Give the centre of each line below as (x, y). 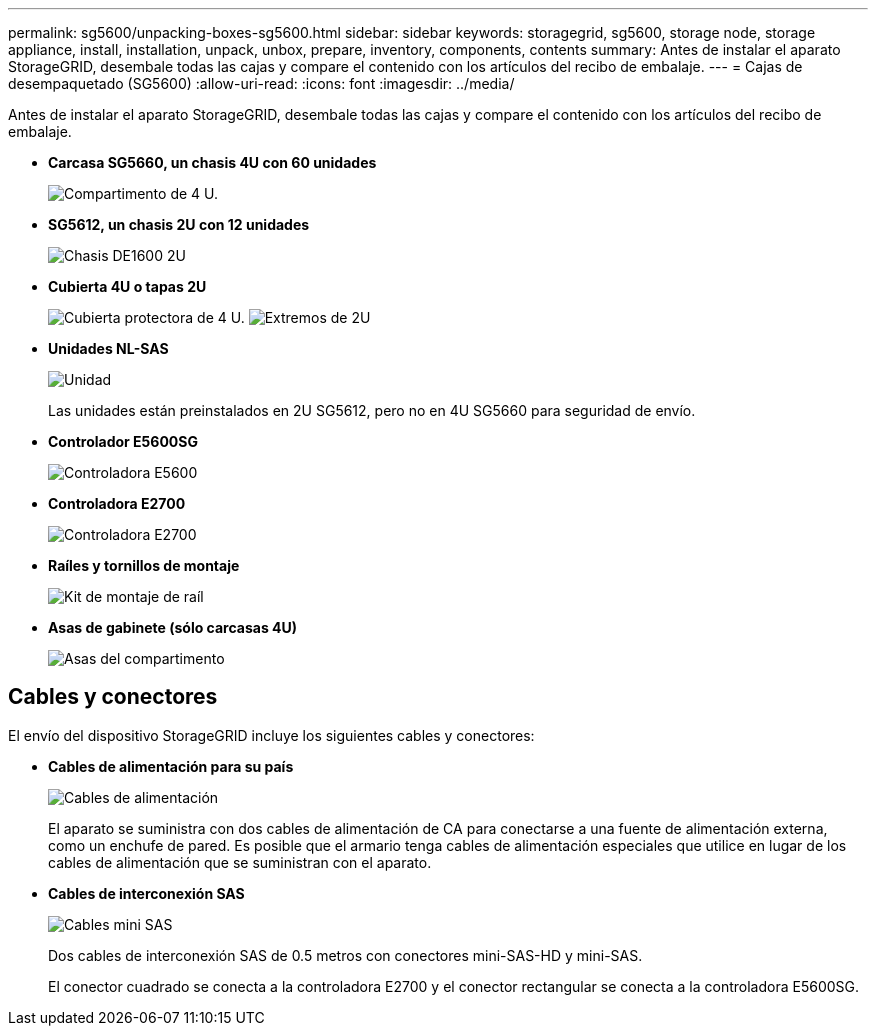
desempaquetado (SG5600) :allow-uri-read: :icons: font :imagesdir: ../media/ (261, 83)
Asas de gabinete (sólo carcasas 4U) (173, 627)
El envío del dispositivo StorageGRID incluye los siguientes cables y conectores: (271, 735)
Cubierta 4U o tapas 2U (127, 286)
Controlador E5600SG (123, 441)
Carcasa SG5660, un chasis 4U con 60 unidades (212, 162)
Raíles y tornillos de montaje (144, 565)
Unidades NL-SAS (108, 348)
